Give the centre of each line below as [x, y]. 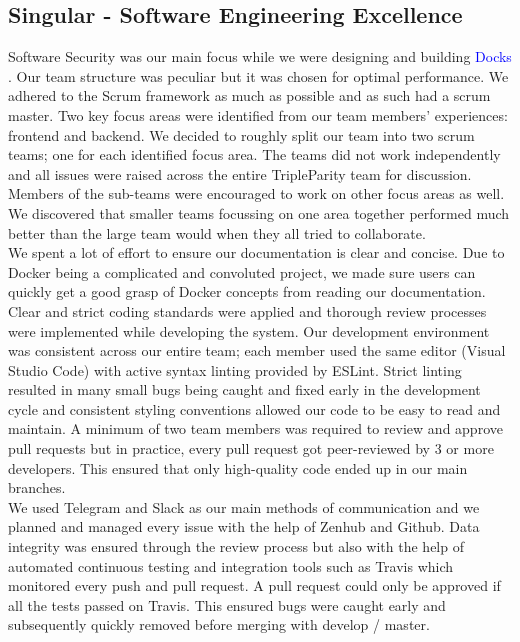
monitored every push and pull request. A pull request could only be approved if [254, 585]
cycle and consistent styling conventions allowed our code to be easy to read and [254, 408]
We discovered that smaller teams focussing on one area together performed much [259, 212]
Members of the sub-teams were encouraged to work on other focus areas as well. [256, 193]
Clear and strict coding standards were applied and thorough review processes [247, 310]
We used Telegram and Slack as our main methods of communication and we [244, 506]
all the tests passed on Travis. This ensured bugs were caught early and [227, 604]
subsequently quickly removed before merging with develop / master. [219, 624]
